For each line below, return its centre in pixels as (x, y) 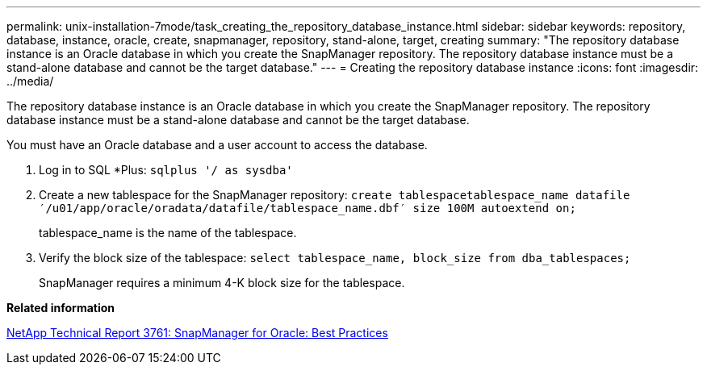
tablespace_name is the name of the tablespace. (168, 233)
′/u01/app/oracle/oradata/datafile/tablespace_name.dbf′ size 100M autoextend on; (307, 208)
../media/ (30, 81)
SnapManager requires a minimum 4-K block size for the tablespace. (222, 283)
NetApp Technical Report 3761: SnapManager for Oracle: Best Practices (197, 333)
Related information (61, 308)
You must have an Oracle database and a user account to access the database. (217, 145)
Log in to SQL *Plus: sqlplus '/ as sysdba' (166, 170)
